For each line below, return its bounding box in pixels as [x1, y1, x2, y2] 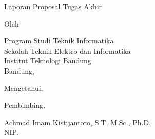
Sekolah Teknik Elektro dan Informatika [4, 45, 131, 56]
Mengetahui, [4, 82, 43, 93]
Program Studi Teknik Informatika [4, 35, 114, 46]
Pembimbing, [4, 100, 45, 110]
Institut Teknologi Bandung [4, 55, 91, 66]
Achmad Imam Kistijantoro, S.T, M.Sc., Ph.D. [4, 117, 151, 127]
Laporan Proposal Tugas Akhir [4, 1, 102, 11]
